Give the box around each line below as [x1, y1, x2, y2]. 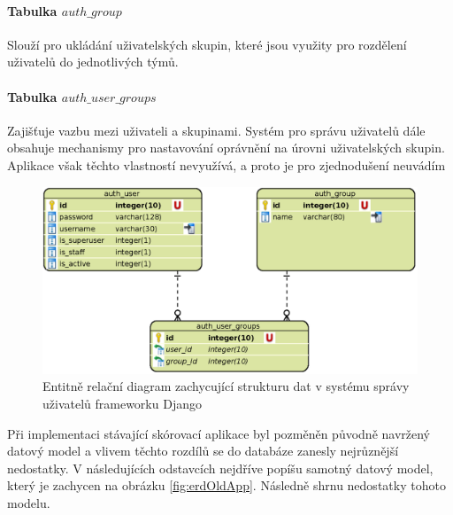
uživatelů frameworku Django [42, 394, 202, 412]
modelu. [7, 493, 50, 511]
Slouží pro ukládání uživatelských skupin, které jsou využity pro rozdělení [7, 35, 407, 53]
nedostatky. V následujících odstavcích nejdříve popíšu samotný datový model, [7, 458, 434, 477]
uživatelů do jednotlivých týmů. [7, 52, 179, 71]
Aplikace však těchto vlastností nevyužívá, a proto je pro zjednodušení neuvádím [7, 155, 446, 174]
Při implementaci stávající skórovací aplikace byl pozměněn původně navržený [7, 424, 431, 442]
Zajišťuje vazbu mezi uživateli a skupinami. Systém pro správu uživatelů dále [7, 121, 426, 139]
